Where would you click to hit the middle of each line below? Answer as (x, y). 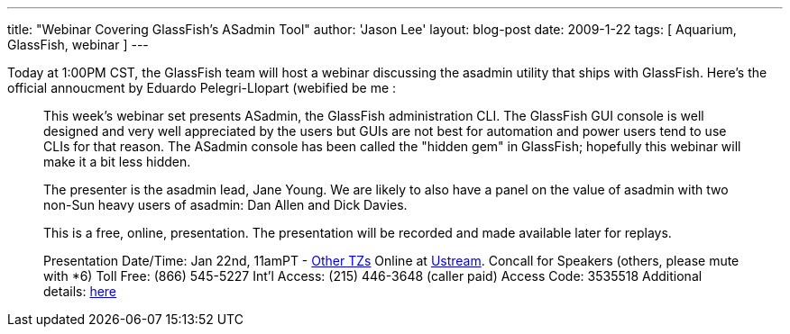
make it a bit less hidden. (117, 162)
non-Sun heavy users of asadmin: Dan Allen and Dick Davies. (225, 205)
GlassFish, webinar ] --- (78, 45)
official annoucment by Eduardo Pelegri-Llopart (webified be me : (202, 88)
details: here (80, 291)
